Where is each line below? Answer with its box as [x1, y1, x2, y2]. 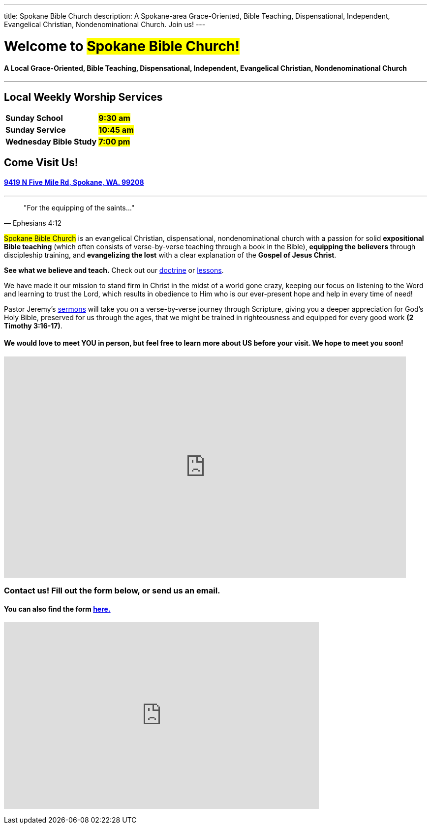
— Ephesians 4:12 [4, 218, 62, 227]
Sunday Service [5, 124, 66, 135]
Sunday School [5, 113, 63, 123]
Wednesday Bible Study [5, 136, 97, 147]
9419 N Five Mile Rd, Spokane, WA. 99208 [4, 177, 144, 186]
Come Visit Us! [4, 156, 78, 169]
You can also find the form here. [4, 604, 111, 613]
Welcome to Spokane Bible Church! [4, 37, 240, 55]
